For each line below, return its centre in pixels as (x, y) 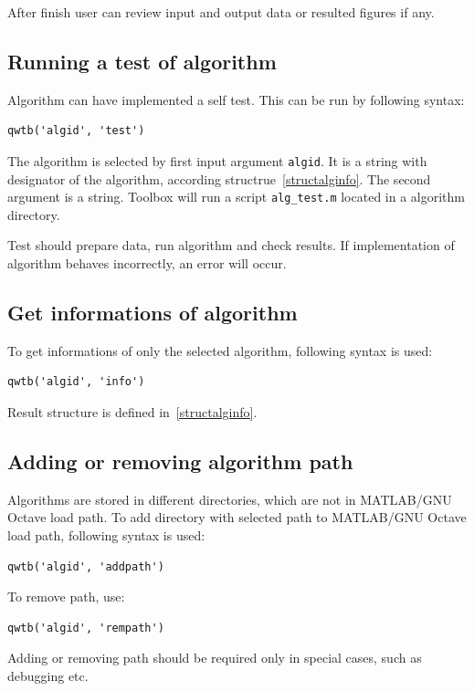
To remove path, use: (66, 597)
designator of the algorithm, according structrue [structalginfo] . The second (219, 178)
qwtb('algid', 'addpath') (86, 566)
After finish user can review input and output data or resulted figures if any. (221, 12)
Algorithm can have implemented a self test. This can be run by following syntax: (236, 99)
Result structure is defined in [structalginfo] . (132, 412)
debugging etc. (48, 676)
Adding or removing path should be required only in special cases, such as (215, 658)
